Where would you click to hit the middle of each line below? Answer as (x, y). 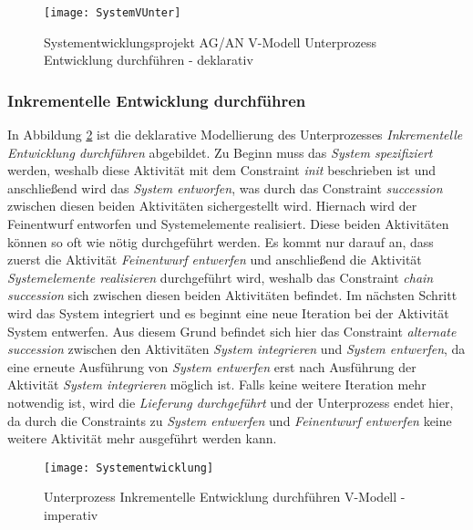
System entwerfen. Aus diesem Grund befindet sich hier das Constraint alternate (232, 331)
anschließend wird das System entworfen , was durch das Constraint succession (225, 187)
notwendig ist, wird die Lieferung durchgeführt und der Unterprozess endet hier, (231, 402)
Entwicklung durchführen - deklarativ (149, 60)
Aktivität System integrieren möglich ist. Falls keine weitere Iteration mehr (217, 385)
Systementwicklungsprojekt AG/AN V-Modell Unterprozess (210, 42)
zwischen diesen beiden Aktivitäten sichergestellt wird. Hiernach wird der (212, 206)
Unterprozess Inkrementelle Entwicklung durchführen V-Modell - (225, 497)
